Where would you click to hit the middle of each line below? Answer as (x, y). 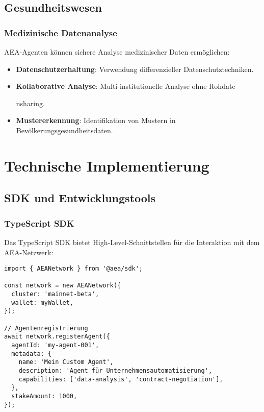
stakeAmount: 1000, (44, 396)
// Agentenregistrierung (46, 328)
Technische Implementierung (107, 165)
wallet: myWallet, (43, 302)
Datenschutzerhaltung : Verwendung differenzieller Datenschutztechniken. (135, 69)
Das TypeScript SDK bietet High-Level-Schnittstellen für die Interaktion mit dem (132, 242)
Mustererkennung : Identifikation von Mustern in (96, 120)
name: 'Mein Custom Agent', (66, 362)
